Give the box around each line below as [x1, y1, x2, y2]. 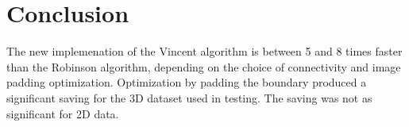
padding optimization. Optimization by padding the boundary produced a [6, 74, 367, 90]
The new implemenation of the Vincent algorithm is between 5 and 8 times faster [6, 43, 403, 60]
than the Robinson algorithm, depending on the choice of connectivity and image [6, 58, 401, 75]
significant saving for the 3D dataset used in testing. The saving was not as [6, 89, 372, 106]
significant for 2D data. [6, 105, 119, 121]
